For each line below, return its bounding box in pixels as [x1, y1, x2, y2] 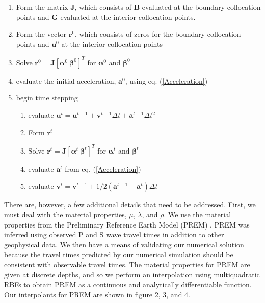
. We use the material [164, 209, 231, 219]
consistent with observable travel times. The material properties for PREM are [4, 259, 250, 269]
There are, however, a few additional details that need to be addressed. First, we [4, 199, 256, 210]
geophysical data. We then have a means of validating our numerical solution [4, 239, 244, 249]
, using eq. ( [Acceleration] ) [125, 75, 208, 86]
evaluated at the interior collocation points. [60, 11, 196, 22]
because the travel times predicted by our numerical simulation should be [4, 249, 233, 260]
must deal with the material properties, [4, 209, 127, 219]
